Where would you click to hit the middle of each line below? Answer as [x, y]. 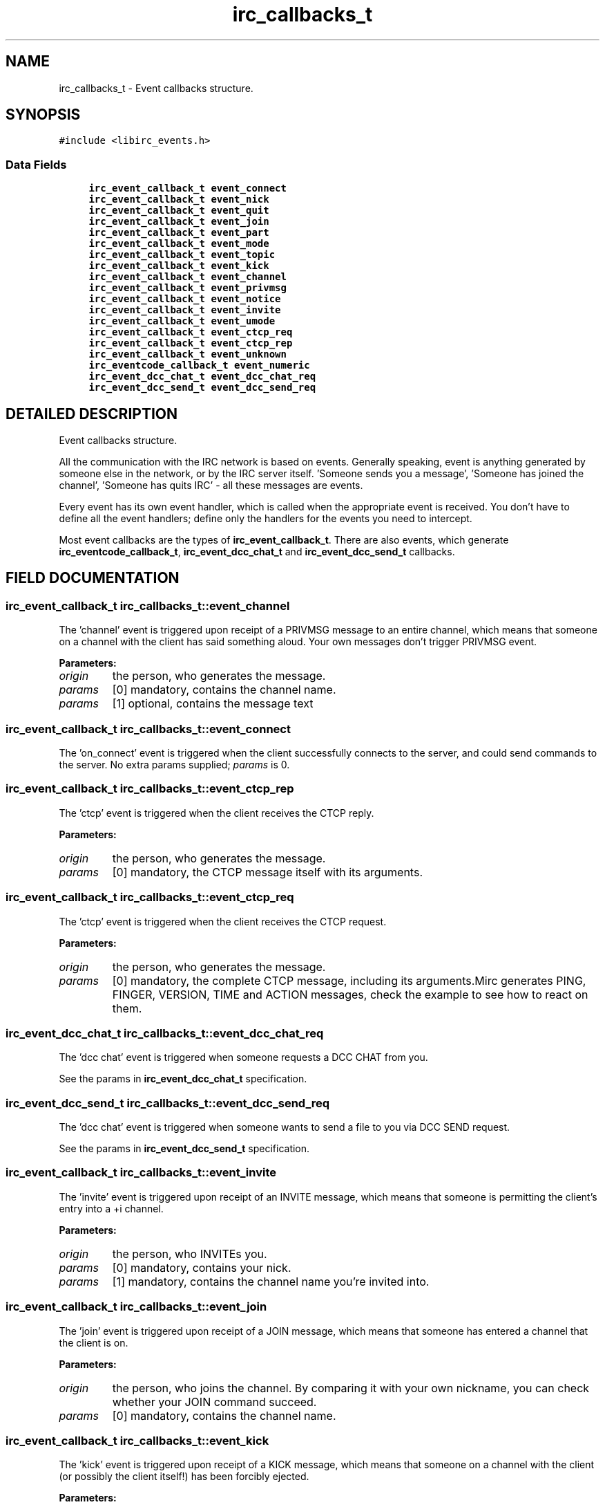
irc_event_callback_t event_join [179, 222]
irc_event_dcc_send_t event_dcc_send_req [202, 388]
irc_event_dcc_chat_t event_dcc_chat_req [202, 377]
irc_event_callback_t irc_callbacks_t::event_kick [137, 1440]
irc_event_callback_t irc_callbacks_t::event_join [136, 1307]
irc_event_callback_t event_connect [188, 188]
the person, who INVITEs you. [190, 1254]
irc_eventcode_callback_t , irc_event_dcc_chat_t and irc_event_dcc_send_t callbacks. [257, 552]
